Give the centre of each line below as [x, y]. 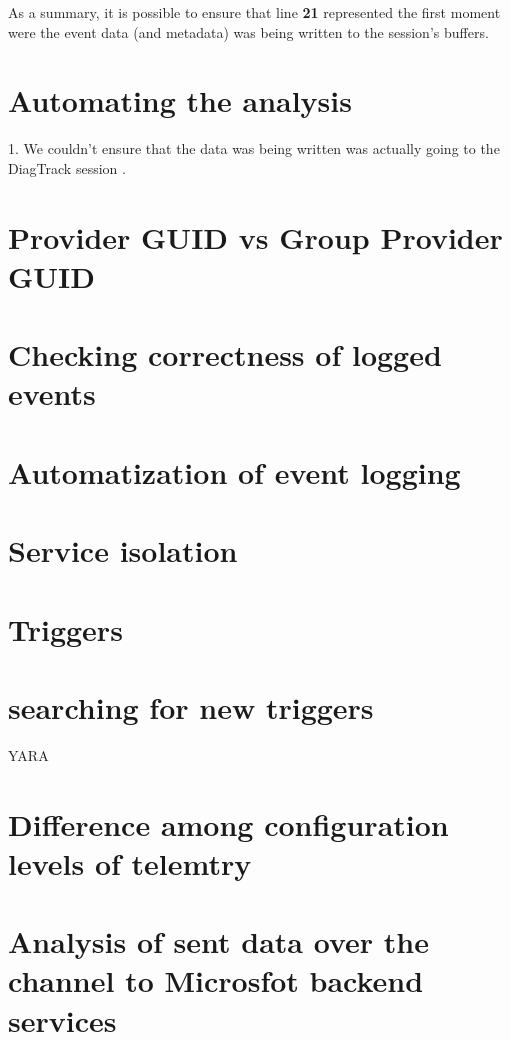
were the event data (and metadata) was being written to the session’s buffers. [248, 31]
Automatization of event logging [234, 471]
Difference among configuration [228, 823]
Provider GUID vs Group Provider [255, 236]
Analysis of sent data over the [218, 941]
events [52, 393]
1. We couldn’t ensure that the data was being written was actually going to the [254, 148]
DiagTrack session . [67, 167]
